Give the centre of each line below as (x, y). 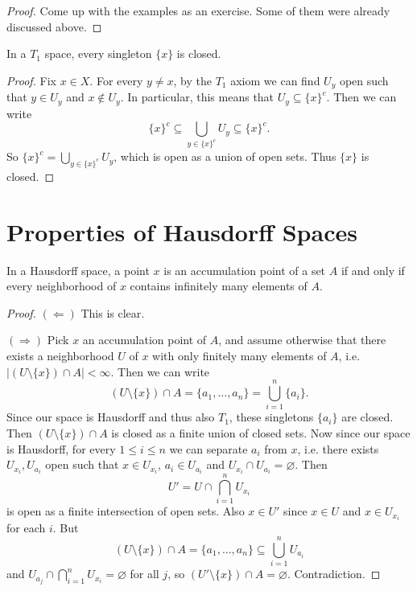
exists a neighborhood (60, 356)
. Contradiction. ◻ (334, 574)
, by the (193, 80)
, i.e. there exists (338, 448)
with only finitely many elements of (239, 356)
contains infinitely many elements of (219, 286)
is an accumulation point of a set (245, 270)
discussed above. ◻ (54, 26)
